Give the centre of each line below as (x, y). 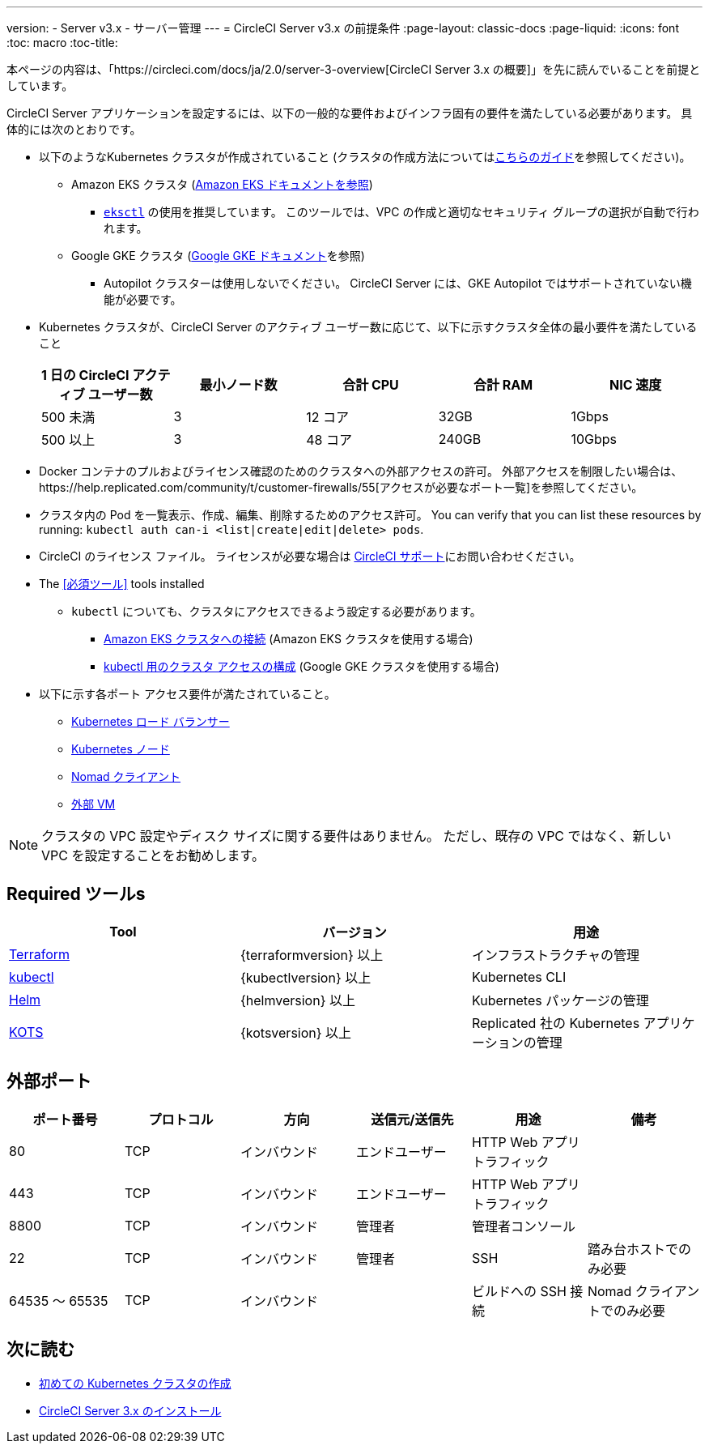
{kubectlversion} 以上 (306, 977)
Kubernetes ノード (121, 749)
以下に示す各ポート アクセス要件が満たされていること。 (187, 694)
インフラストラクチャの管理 (556, 955)
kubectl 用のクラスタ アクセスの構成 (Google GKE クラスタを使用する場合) (301, 666)
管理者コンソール (523, 1226)
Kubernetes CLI (519, 977)
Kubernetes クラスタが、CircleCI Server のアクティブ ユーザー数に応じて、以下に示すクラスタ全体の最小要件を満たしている (368, 327)
